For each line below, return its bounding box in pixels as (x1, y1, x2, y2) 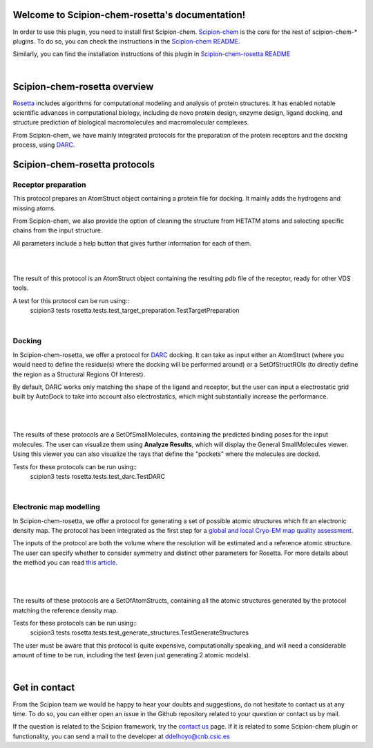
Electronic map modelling (12, 502, 100, 512)
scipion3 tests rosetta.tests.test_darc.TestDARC (30, 473, 166, 481)
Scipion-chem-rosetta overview (12, 80, 154, 93)
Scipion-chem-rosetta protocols (12, 158, 155, 170)
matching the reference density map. (12, 606, 118, 614)
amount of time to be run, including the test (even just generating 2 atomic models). (12, 651, 251, 659)
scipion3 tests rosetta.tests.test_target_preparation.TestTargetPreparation (30, 307, 240, 315)
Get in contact (12, 682, 75, 693)
